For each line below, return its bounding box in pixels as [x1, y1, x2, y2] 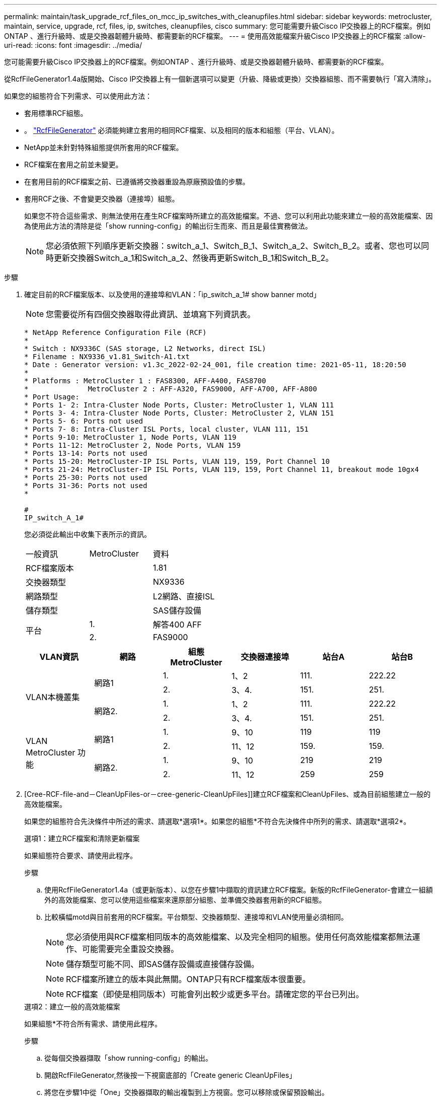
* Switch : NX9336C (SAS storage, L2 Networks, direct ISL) [24, 345, 266, 353]
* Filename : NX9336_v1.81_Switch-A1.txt [24, 353, 190, 361]
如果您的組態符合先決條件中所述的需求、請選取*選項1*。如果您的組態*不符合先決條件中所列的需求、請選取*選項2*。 [24, 817, 411, 826]
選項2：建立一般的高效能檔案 [24, 1002, 120, 1011]
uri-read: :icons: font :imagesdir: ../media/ [4, 41, 142, 49]
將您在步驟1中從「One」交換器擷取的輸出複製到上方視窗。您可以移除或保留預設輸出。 [44, 1088, 329, 1096]
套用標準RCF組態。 [24, 109, 88, 117]
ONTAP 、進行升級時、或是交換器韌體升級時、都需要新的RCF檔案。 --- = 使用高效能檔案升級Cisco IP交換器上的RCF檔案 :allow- [4, 32, 426, 40]
